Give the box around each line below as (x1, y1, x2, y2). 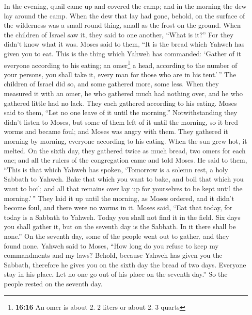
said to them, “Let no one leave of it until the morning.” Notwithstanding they (4, 107, 237, 117)
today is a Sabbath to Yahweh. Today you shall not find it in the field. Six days (4, 212, 240, 222)
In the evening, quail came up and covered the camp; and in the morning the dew (4, 1, 247, 11)
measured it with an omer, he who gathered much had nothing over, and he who (4, 88, 243, 98)
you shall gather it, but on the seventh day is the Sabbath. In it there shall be (4, 221, 236, 232)
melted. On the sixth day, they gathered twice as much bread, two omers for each (4, 145, 246, 155)
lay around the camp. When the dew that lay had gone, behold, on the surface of (4, 10, 245, 20)
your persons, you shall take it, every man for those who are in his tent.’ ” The (4, 69, 236, 79)
